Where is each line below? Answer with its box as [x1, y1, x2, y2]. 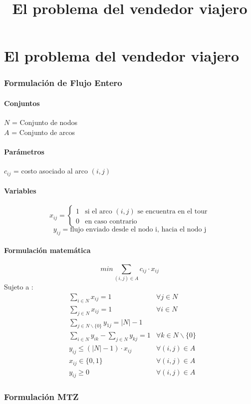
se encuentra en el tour [137, 208, 208, 215]
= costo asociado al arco [13, 165, 88, 176]
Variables [4, 185, 36, 196]
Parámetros [4, 146, 44, 156]
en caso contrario [85, 218, 137, 225]
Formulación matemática [4, 244, 91, 255]
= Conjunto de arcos [11, 126, 75, 137]
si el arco [85, 208, 112, 215]
